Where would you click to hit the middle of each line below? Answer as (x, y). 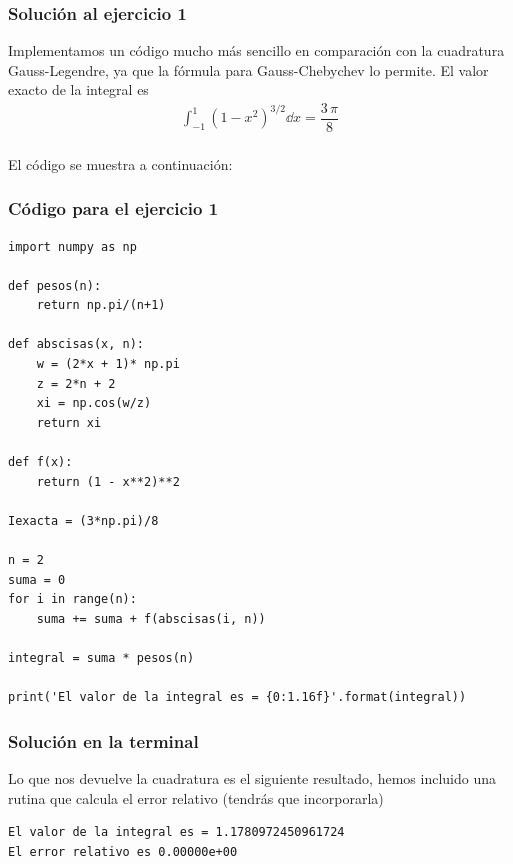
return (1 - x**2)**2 (108, 481)
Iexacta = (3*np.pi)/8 (83, 520)
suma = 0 (37, 579)
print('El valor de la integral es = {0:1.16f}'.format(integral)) (237, 697)
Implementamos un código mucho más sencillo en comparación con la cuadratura (256, 50)
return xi (69, 422)
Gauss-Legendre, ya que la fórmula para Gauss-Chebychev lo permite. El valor (248, 69)
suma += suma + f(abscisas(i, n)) (151, 618)
